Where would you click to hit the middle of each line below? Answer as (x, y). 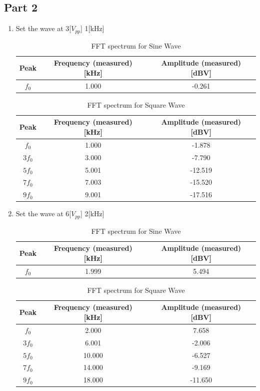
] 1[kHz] (92, 28)
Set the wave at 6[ (43, 214)
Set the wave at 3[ (43, 28)
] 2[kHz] (92, 214)
